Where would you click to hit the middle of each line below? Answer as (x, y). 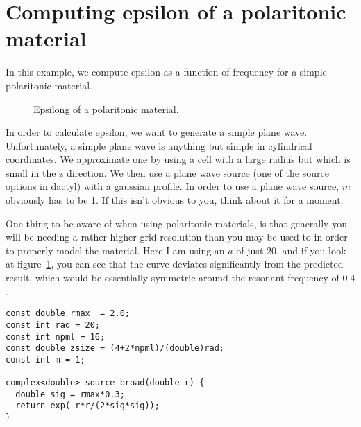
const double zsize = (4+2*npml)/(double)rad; (115, 348)
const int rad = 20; (53, 325)
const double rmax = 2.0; (68, 314)
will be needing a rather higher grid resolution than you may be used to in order (177, 237)
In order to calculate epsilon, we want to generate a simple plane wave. (157, 132)
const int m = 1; (45, 359)
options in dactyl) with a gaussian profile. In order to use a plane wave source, (173, 186)
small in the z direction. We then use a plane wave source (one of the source (167, 172)
